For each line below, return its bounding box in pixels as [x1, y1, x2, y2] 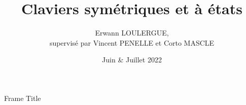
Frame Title [4, 92, 41, 103]
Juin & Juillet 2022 [102, 54, 162, 65]
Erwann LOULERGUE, [95, 27, 169, 38]
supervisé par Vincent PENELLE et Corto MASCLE [49, 37, 215, 48]
